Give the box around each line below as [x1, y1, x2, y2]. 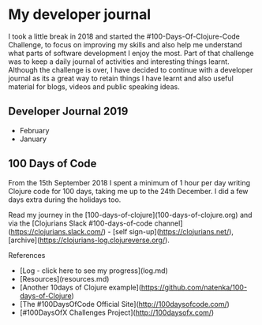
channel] [154, 219, 183, 228]
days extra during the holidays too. [8, 195, 122, 204]
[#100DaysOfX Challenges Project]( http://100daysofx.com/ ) [19, 308, 215, 317]
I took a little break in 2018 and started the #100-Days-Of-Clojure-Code [8, 32, 241, 41]
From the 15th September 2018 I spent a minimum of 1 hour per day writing [8, 177, 251, 187]
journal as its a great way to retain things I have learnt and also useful [8, 73, 234, 83]
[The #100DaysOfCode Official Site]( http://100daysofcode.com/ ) [19, 299, 230, 308]
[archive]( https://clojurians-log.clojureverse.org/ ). [8, 235, 170, 245]
